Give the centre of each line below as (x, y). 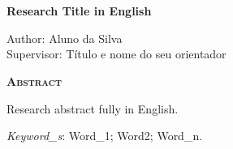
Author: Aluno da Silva (65, 38)
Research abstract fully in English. (93, 108)
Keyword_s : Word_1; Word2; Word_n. (105, 136)
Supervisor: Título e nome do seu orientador (116, 54)
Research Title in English (79, 11)
